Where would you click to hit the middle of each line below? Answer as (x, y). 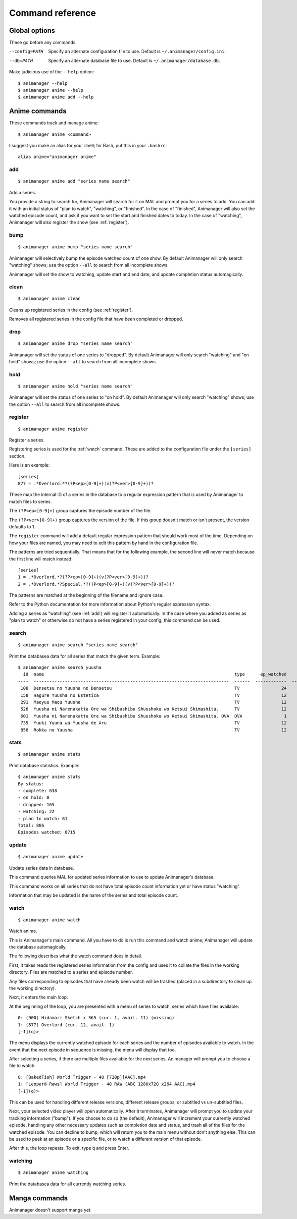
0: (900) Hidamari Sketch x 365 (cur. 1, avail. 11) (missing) (96, 1018)
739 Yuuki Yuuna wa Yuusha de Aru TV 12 (154, 723)
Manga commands (39, 1198)
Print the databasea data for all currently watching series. (68, 1184)
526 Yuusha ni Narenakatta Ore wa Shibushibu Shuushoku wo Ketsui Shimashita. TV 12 (154, 709)
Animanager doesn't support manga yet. (50, 1210)
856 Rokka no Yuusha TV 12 (154, 730)
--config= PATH (26, 52)
